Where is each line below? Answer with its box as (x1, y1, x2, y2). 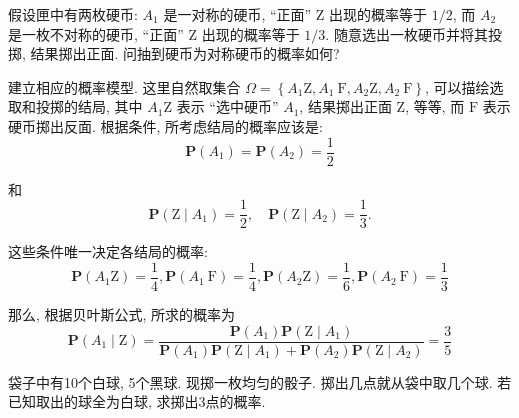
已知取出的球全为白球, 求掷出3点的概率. (8, 391, 266, 412)
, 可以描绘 (425, 76, 490, 97)
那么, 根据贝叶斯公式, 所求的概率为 (8, 303, 236, 324)
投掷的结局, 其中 (35, 96, 143, 117)
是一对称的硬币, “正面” (163, 4, 312, 24)
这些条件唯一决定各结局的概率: (8, 241, 208, 262)
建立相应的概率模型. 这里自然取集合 (8, 76, 241, 97)
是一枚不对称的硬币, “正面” (8, 23, 184, 44)
